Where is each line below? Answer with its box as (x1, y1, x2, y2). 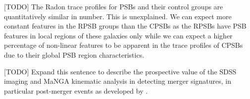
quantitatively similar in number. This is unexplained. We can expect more (4, 11, 232, 21)
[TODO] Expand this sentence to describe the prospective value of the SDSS (4, 66, 237, 76)
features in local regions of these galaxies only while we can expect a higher (4, 30, 233, 40)
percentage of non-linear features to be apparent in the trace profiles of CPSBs (4, 40, 243, 50)
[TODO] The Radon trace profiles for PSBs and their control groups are (4, 1, 223, 11)
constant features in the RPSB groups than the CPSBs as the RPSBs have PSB (4, 21, 247, 31)
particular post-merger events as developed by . (4, 85, 148, 96)
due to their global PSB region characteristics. (4, 49, 145, 60)
